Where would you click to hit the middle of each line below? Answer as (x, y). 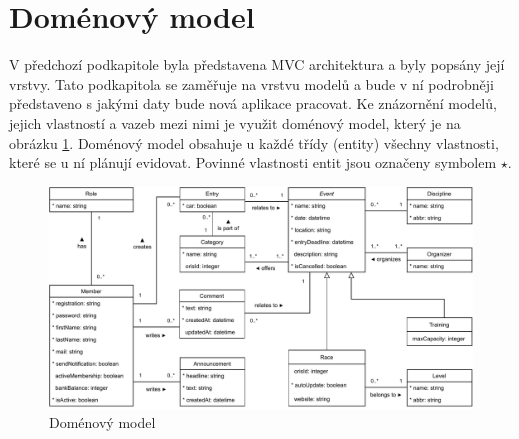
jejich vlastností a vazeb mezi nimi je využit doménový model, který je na (235, 122)
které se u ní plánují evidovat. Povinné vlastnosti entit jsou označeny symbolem (253, 162)
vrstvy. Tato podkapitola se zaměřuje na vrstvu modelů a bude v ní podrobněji (252, 83)
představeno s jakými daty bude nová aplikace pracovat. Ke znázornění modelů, (253, 103)
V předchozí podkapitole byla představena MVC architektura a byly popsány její (257, 64)
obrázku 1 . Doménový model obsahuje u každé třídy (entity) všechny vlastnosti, (254, 142)
